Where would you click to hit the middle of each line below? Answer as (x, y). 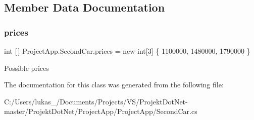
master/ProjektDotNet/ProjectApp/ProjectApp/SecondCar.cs (101, 111)
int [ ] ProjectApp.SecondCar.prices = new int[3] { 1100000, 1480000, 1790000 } (127, 51)
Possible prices (27, 68)
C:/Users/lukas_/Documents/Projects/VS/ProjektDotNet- (96, 101)
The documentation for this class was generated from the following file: (114, 85)
